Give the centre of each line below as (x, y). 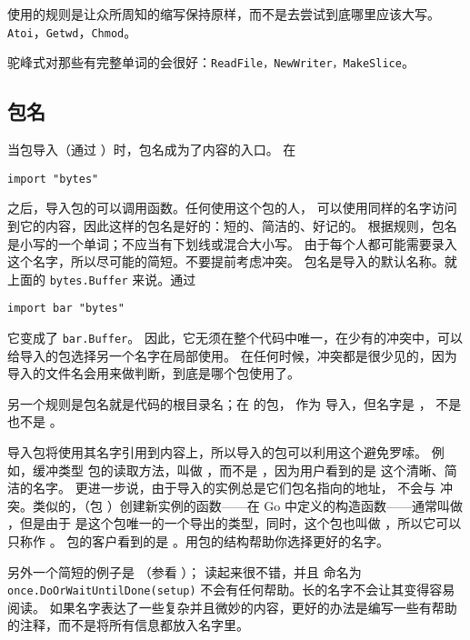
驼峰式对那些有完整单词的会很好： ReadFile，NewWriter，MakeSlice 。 (211, 62)
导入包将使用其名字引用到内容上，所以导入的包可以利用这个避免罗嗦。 (217, 452)
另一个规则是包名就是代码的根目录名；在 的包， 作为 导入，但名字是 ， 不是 (235, 403)
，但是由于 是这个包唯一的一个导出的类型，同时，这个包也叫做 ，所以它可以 (235, 523)
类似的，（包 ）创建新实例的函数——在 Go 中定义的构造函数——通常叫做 (247, 505)
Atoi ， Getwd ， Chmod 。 (72, 31)
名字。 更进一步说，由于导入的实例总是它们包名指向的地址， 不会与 (234, 488)
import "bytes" (53, 179)
